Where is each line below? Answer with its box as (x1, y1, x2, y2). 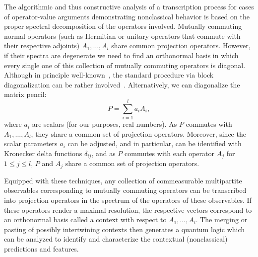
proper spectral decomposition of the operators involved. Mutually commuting (4, 21, 242, 31)
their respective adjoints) (4, 40, 80, 51)
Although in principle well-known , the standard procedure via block (4, 70, 214, 80)
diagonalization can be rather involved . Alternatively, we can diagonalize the (4, 79, 240, 89)
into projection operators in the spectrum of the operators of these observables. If (4, 194, 252, 205)
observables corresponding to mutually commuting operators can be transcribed (4, 185, 247, 195)
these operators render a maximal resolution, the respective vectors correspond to (4, 204, 252, 215)
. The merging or (195, 214, 248, 225)
